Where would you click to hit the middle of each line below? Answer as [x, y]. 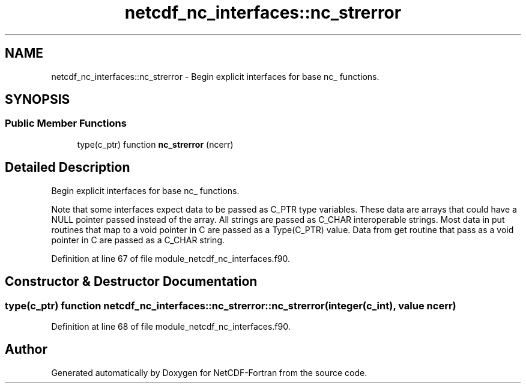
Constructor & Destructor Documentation [131, 282]
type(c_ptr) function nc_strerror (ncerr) [155, 144]
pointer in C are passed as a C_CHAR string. [138, 240]
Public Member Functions [66, 123]
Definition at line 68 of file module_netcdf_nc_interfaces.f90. [171, 326]
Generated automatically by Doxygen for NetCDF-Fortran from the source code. [209, 372]
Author [26, 350]
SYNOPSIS [38, 100]
